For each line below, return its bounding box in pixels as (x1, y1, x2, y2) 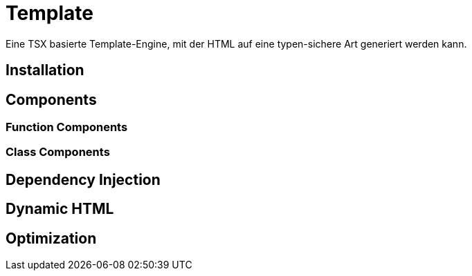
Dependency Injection (6, 170, 161, 188)
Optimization (6, 229, 97, 247)
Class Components (6, 145, 110, 159)
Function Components (6, 120, 128, 135)
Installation (6, 61, 84, 79)
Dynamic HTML (6, 200, 114, 218)
